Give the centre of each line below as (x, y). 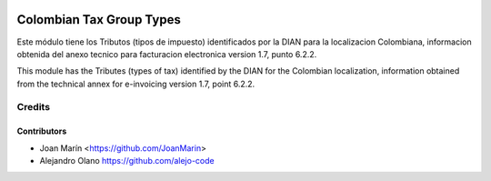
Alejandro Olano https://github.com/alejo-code (127, 161)
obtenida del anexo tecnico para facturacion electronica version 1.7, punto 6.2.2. (167, 54)
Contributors (42, 131)
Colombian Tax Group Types (99, 20)
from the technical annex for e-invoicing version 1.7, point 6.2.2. (136, 84)
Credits (33, 107)
